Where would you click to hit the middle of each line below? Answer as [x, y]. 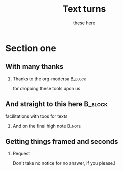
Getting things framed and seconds [62, 142]
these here [84, 23]
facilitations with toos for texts [36, 116]
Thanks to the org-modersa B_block [49, 79]
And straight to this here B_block [56, 104]
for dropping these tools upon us [46, 88]
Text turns [84, 9]
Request [21, 154]
